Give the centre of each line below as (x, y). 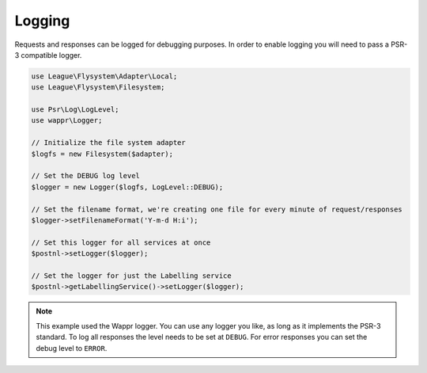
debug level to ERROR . (72, 348)
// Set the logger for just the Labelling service (132, 276)
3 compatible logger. (48, 55)
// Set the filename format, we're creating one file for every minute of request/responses (217, 209)
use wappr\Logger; (67, 120)
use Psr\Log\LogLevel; (75, 110)
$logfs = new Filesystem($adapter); (102, 154)
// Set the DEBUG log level (85, 176)
